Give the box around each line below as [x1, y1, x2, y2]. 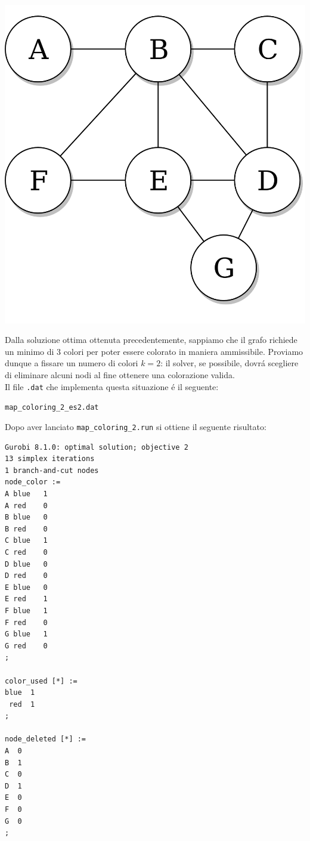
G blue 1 [5, 630, 48, 639]
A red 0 [5, 501, 48, 510]
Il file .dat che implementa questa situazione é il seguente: [5, 380, 219, 392]
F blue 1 [5, 606, 48, 615]
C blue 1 [5, 536, 48, 545]
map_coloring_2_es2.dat [5, 403, 99, 412]
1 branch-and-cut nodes [5, 466, 99, 475]
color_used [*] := [5, 676, 77, 685]
